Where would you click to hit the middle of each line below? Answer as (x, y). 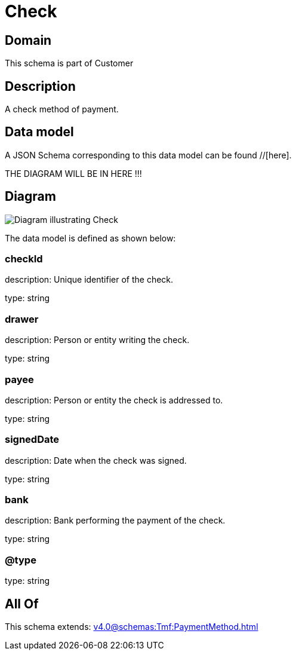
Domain (28, 40)
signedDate (32, 440)
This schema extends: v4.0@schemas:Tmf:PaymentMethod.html (132, 627)
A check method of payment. (62, 109)
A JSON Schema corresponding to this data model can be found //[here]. (148, 155)
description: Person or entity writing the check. (97, 340)
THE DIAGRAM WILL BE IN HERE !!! (73, 173)
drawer (22, 319)
